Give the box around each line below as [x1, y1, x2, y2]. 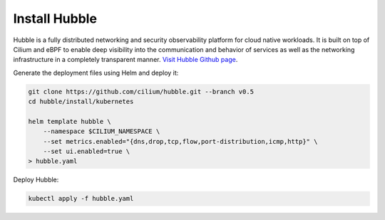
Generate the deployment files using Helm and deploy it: [13, 68, 179, 77]
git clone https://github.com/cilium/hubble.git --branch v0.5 [28, 88, 255, 95]
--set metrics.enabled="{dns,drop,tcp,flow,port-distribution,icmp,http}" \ [43, 137, 318, 145]
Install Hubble [13, 11, 98, 26]
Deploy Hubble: [13, 175, 59, 184]
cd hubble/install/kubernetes [28, 98, 134, 106]
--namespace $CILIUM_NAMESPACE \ [43, 127, 160, 135]
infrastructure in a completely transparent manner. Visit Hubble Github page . [13, 56, 238, 64]
